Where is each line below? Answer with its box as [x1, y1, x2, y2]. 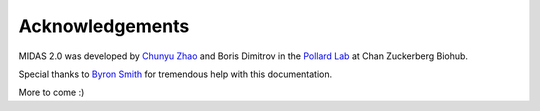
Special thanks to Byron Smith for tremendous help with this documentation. [18, 68, 333, 80]
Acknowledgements [18, 15, 190, 37]
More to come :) [18, 86, 85, 99]
